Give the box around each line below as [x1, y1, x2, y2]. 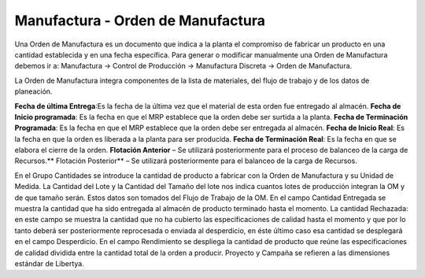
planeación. [14, 87, 53, 96]
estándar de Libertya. [14, 258, 84, 268]
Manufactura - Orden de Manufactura [14, 12, 265, 29]
